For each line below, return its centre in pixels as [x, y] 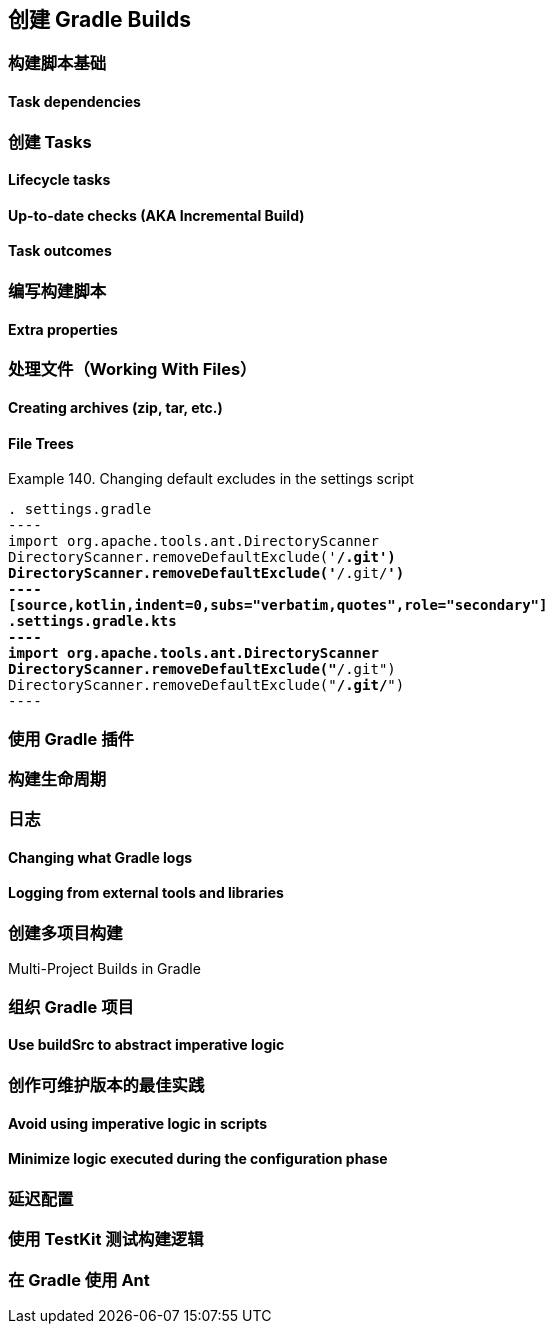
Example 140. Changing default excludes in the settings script [211, 479]
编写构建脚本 [57, 291]
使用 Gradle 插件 [71, 738]
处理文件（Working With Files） [132, 369]
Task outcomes [60, 251]
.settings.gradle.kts [92, 621]
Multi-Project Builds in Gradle [104, 969]
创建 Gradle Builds [99, 19]
